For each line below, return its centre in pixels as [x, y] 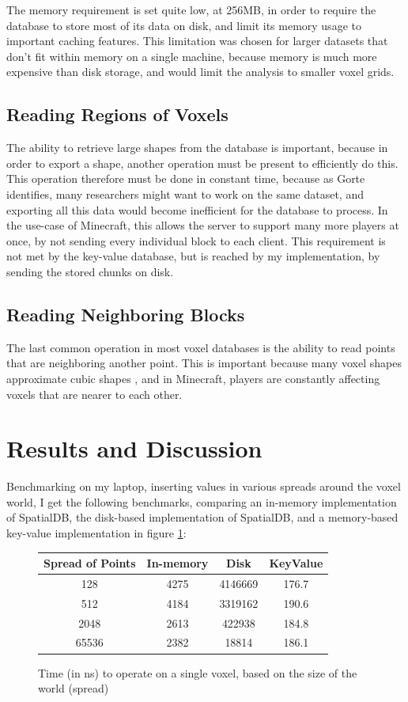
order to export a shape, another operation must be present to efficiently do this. [202, 163]
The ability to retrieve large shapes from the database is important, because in [197, 148]
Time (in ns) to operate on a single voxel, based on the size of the [198, 672]
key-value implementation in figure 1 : [96, 533]
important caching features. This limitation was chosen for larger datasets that [197, 41]
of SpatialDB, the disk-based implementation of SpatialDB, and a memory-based [202, 517]
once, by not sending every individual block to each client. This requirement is [196, 240]
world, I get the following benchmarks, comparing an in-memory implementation [202, 501]
